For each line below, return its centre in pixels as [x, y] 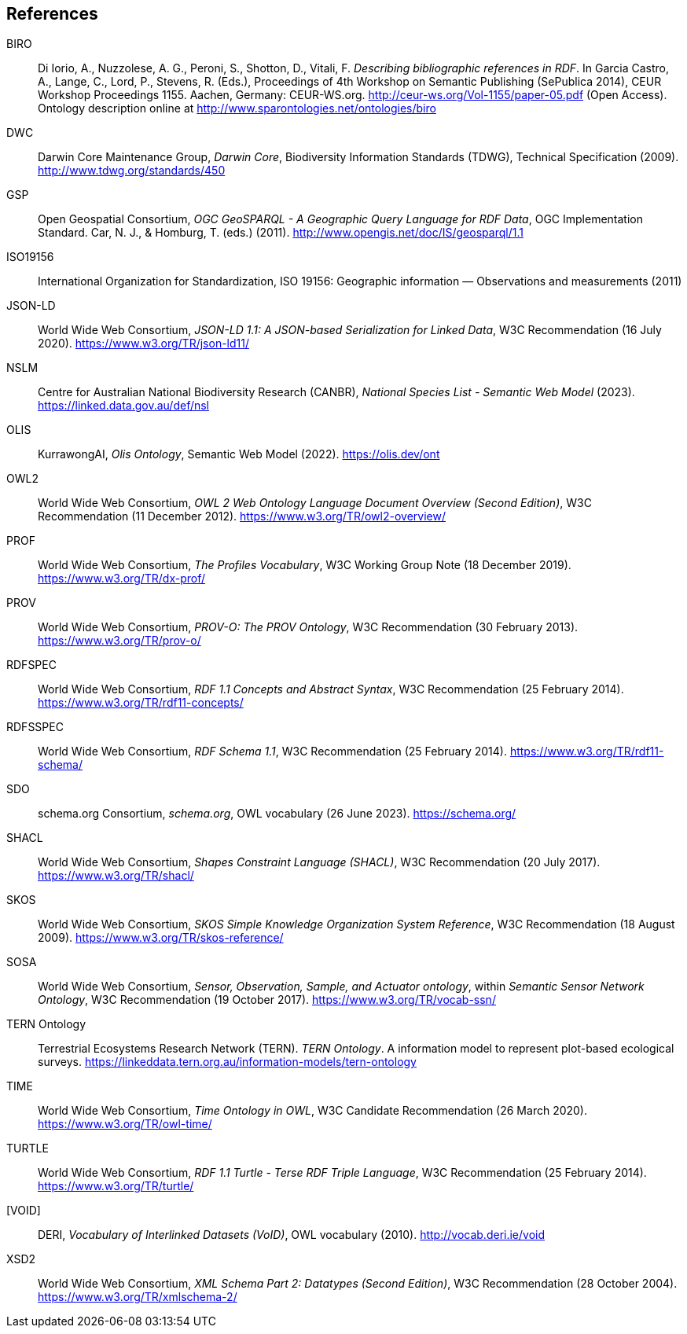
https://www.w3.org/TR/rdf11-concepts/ [141, 703]
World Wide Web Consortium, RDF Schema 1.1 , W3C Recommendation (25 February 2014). [272, 752]
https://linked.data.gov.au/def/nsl [124, 406]
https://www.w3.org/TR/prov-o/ [119, 641]
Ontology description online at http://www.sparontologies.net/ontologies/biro [237, 108]
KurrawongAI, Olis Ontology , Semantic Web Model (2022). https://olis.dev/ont [239, 454]
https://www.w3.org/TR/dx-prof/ [122, 579]
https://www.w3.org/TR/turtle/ [116, 1186]
